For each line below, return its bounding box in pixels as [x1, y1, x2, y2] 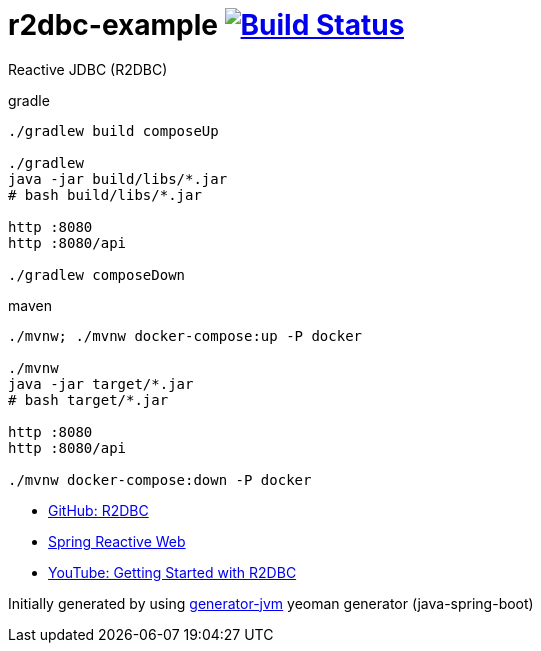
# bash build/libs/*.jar [8, 186, 202, 203]
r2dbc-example [8, 8, 218, 42]
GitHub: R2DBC [48, 501, 149, 519]
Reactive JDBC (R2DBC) [8, 60, 168, 78]
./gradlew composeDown [8, 266, 186, 283]
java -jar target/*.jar [8, 375, 194, 392]
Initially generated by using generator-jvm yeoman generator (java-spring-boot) [8, 594, 534, 612]
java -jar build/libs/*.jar [8, 170, 228, 187]
